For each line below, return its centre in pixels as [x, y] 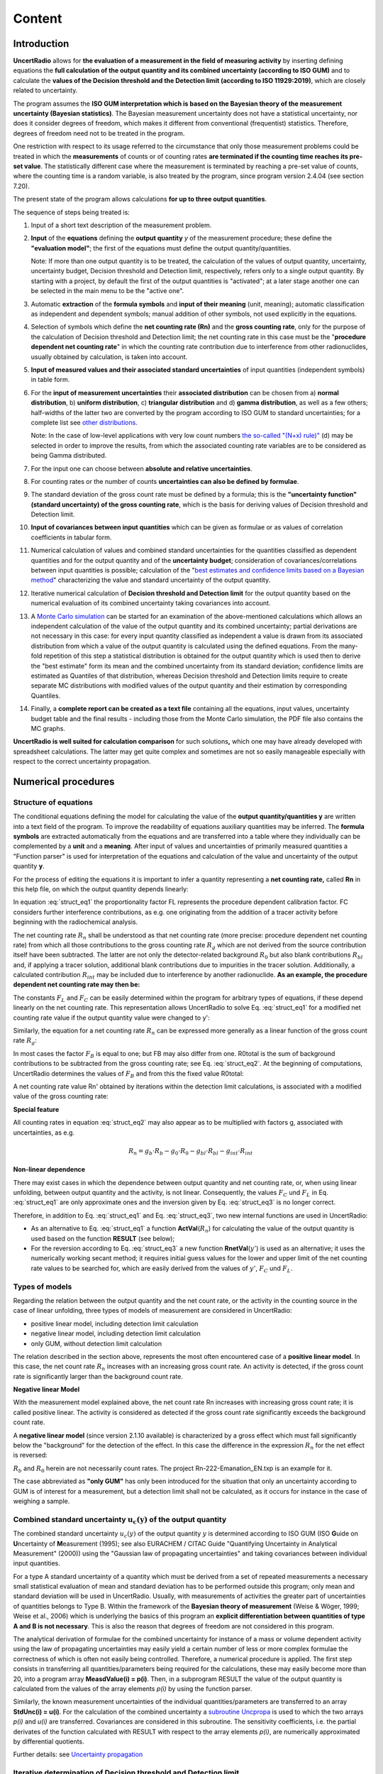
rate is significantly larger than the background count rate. [98, 1376]
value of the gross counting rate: [61, 1096]
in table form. [50, 380]
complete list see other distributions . [84, 422]
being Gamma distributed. [69, 456]
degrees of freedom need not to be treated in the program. [99, 133]
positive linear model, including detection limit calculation [115, 1323]
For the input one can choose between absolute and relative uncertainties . [141, 468]
